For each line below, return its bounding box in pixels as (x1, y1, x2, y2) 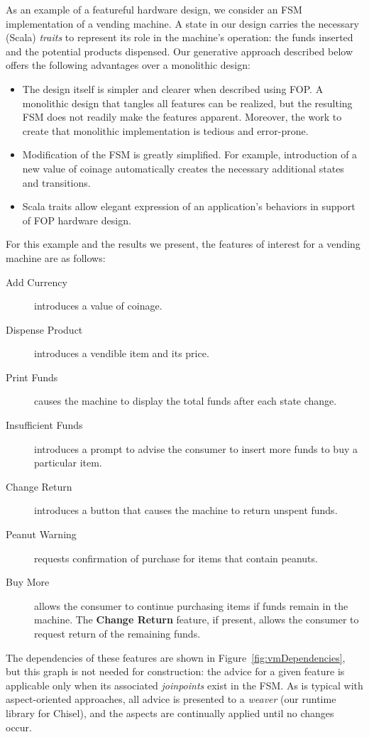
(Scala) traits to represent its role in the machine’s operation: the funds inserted (6, 30, 353, 45)
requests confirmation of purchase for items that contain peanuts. (34, 550, 318, 565)
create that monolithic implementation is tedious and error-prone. (22, 123, 309, 138)
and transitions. (22, 175, 91, 190)
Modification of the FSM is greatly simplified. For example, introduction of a (22, 147, 358, 162)
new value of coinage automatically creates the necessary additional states (22, 160, 344, 175)
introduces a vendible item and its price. (34, 346, 209, 361)
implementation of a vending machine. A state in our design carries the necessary (6, 16, 359, 31)
